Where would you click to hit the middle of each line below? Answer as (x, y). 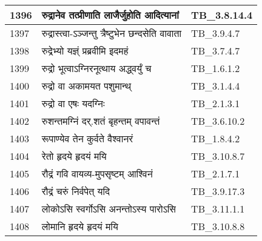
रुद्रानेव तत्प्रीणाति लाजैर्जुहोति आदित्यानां (110, 15)
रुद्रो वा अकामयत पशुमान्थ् (86, 86)
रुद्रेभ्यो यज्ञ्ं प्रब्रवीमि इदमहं (85, 51)
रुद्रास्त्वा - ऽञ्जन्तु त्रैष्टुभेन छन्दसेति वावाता (112, 33)
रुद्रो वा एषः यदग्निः (73, 103)
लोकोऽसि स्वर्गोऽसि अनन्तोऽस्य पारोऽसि (109, 209)
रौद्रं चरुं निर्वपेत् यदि (76, 191)
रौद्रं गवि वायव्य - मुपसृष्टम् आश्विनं (97, 173)
